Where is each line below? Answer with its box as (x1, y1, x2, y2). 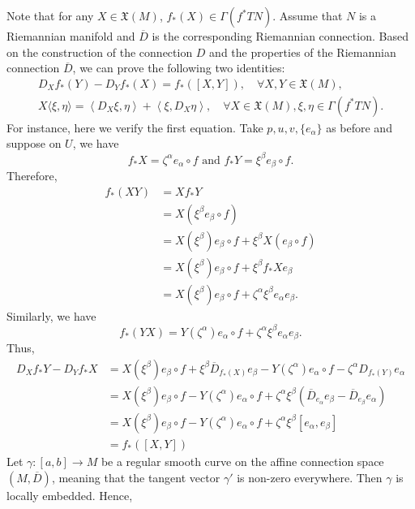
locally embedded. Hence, (6, 486, 133, 503)
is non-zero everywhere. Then (237, 468, 383, 485)
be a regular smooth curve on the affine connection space (101, 453, 384, 469)
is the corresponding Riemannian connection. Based (152, 28, 409, 44)
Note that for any (6, 7, 94, 24)
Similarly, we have (6, 307, 96, 324)
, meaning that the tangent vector (51, 468, 220, 485)
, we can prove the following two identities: (72, 59, 285, 76)
